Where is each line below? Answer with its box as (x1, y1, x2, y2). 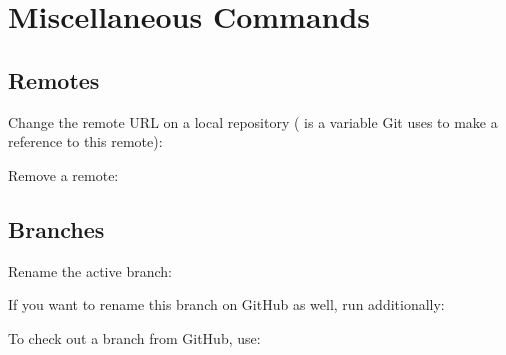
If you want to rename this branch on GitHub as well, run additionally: (8, 294, 445, 315)
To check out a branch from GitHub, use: (8, 327, 261, 348)
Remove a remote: (8, 164, 119, 185)
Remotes (8, 64, 100, 95)
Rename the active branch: (8, 260, 172, 281)
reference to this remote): (8, 131, 163, 152)
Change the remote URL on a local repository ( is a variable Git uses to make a (8, 111, 498, 132)
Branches (8, 213, 105, 244)
